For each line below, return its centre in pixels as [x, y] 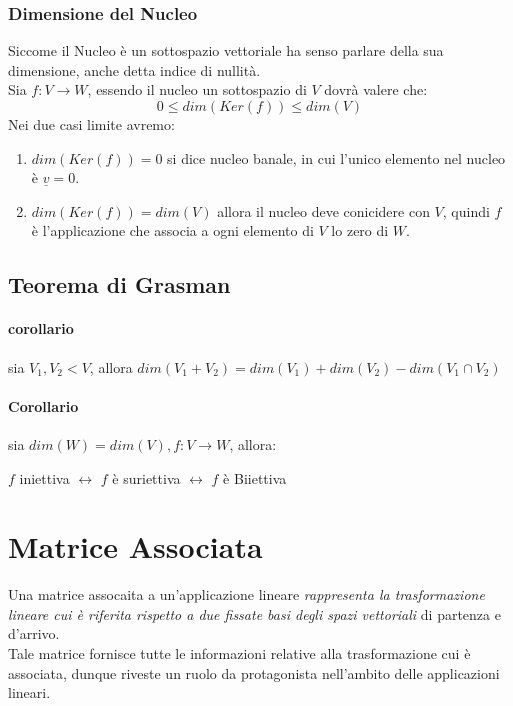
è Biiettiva [255, 477]
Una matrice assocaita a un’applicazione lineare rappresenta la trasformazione [246, 594]
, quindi [466, 210]
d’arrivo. [34, 633]
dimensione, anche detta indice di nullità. [134, 69]
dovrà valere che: [376, 89]
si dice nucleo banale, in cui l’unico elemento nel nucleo [336, 157]
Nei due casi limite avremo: [91, 124]
